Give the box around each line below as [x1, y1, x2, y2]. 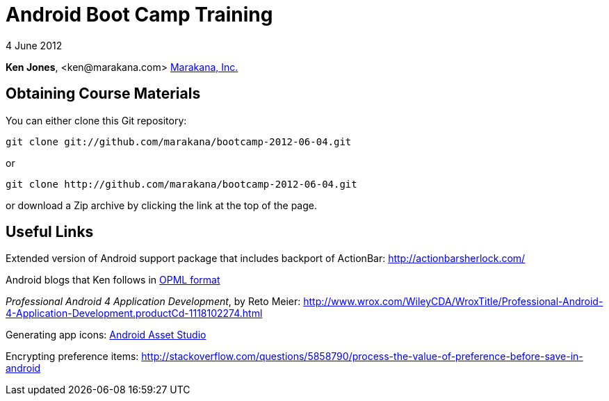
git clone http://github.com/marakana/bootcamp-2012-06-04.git [6, 178, 357, 190]
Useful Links [6, 223, 94, 241]
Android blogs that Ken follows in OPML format [6, 274, 220, 286]
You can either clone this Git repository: [6, 114, 187, 126]
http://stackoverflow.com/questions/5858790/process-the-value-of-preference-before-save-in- [141, 350, 583, 363]
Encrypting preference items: [6, 350, 139, 363]
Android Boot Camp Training [6, 3, 273, 26]
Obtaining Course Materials [6, 85, 201, 103]
